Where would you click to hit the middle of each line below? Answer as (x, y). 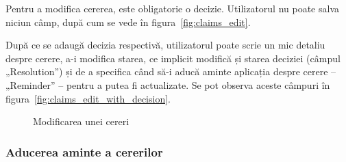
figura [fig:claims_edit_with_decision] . (88, 98)
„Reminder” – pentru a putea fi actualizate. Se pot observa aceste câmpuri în (168, 84)
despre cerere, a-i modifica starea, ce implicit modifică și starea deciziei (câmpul (173, 58)
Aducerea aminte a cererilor (84, 151)
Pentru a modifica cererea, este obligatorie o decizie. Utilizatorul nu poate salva (173, 8)
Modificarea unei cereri (81, 121)
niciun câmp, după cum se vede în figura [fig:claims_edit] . (128, 22)
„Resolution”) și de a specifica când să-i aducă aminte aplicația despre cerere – (171, 71)
